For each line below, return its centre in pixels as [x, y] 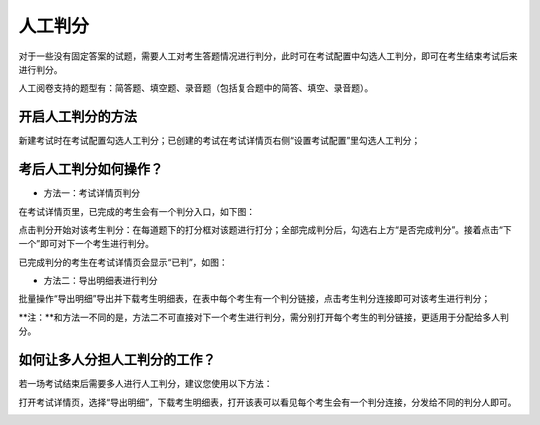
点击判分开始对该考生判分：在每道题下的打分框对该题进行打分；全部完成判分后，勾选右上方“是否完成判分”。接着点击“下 [265, 229]
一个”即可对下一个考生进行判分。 [86, 244]
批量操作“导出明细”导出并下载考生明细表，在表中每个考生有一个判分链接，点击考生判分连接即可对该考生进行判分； [254, 299]
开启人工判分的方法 [77, 116]
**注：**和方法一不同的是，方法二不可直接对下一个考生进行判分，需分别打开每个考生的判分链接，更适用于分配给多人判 [264, 317]
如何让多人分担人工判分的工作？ [117, 360]
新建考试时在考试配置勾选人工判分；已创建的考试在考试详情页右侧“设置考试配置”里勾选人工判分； [219, 141]
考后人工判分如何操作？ [91, 169]
